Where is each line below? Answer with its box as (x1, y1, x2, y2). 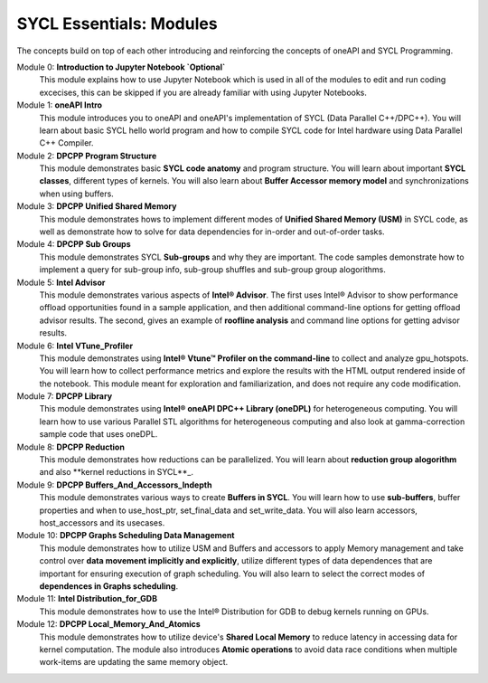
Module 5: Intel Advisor (16, 277, 106, 288)
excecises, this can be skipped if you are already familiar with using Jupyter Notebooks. (39, 87, 368, 98)
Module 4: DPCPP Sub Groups (16, 239, 131, 250)
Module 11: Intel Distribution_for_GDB (16, 593, 158, 604)
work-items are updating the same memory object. (39, 657, 229, 668)
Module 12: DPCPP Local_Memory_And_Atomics (16, 619, 201, 630)
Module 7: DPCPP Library (16, 391, 113, 402)
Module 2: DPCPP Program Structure (16, 150, 157, 161)
